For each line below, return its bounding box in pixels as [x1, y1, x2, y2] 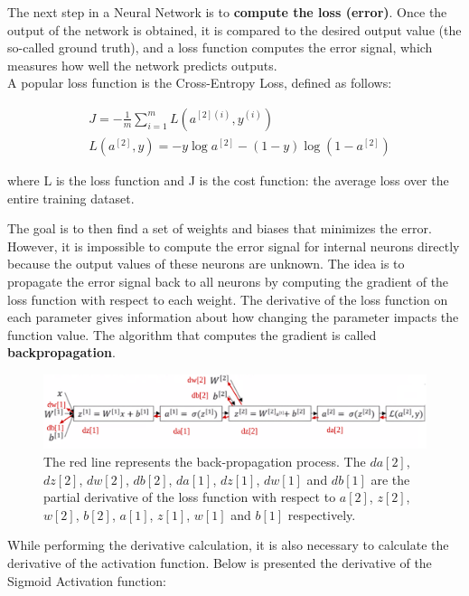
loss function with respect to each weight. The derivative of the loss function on [7, 289, 448, 308]
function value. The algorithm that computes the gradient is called [7, 325, 377, 344]
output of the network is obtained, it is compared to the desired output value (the [7, 20, 462, 39]
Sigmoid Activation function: [7, 571, 166, 590]
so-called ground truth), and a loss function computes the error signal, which [7, 38, 433, 57]
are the [371, 469, 410, 488]
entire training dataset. [7, 188, 135, 207]
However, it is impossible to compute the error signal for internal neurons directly [7, 236, 460, 255]
